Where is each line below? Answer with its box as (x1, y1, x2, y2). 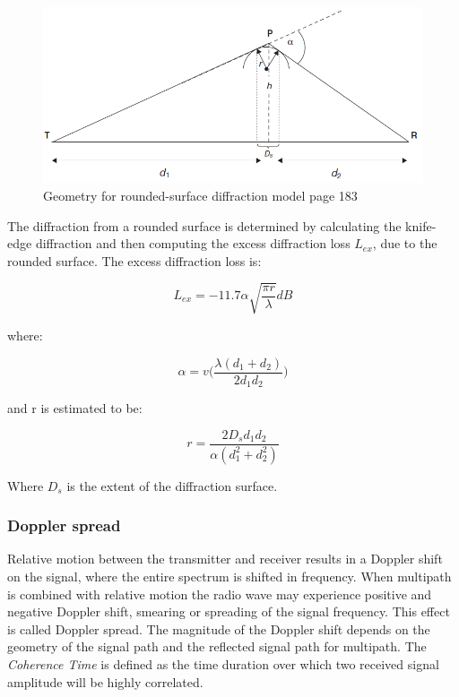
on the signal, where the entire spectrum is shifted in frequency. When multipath (7, 566, 452, 585)
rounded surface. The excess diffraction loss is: (7, 251, 262, 270)
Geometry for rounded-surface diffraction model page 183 (43, 186, 358, 205)
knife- (405, 216, 437, 235)
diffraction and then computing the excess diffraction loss (35, 234, 351, 253)
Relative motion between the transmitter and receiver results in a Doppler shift (7, 549, 443, 568)
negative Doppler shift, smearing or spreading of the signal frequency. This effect (7, 602, 450, 621)
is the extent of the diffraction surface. (66, 476, 278, 495)
